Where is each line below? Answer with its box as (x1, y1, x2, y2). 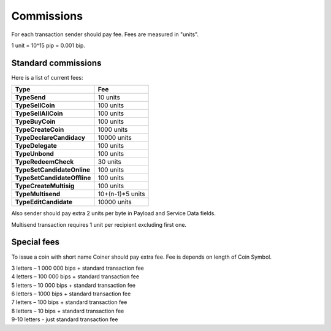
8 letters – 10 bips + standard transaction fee (11, 307, 124, 314)
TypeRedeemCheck (15, 158, 74, 166)
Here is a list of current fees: (11, 74, 83, 81)
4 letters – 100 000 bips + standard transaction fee (11, 273, 140, 280)
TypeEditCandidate (15, 198, 73, 207)
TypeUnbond (15, 150, 55, 158)
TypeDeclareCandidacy (15, 134, 86, 142)
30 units (97, 158, 122, 166)
